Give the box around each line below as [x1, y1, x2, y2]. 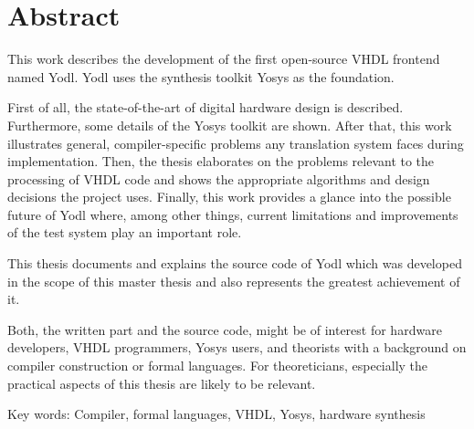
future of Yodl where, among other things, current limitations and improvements [7, 204, 458, 224]
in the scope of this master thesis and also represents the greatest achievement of [7, 271, 460, 290]
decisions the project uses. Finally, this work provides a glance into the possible [7, 187, 451, 206]
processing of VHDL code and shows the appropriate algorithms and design [7, 169, 430, 188]
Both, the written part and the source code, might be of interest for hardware [7, 319, 442, 339]
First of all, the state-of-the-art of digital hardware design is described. [7, 98, 404, 117]
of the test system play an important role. [7, 223, 242, 242]
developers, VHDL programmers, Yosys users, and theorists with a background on [7, 338, 467, 357]
